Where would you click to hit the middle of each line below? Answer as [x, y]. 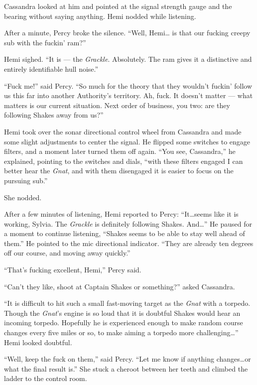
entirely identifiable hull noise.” [51, 68]
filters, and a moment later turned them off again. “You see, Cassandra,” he [120, 151]
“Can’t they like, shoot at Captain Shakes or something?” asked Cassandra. [120, 286]
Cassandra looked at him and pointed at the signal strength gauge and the [118, 6]
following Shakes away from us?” [54, 115]
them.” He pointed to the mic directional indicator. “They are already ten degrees [129, 243]
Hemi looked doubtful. [38, 342]
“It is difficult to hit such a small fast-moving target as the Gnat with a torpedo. [127, 303]
